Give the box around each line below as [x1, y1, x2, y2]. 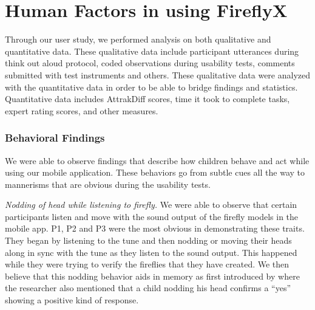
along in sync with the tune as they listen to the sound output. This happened [5, 246, 297, 258]
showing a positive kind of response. [5, 294, 139, 306]
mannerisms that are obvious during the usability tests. [5, 177, 211, 190]
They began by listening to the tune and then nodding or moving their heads [5, 234, 292, 247]
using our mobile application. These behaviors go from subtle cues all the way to [5, 166, 305, 179]
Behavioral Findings [5, 130, 105, 145]
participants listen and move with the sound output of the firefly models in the [5, 210, 299, 222]
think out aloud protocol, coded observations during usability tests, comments [5, 57, 295, 69]
